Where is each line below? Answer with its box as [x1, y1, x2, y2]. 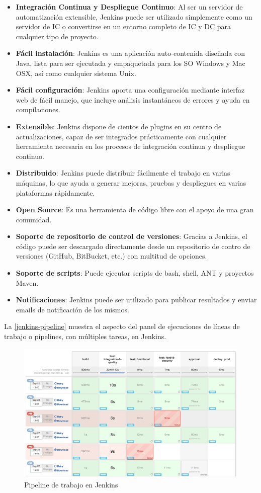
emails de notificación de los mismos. [16, 304, 129, 314]
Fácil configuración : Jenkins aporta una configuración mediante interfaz [16, 85, 245, 95]
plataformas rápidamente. [16, 187, 95, 198]
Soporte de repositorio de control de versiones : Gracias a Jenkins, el [16, 231, 247, 241]
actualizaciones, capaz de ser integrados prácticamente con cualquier [16, 131, 227, 141]
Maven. [16, 277, 39, 288]
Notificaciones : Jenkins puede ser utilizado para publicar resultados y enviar [16, 294, 257, 305]
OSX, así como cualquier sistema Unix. [16, 67, 136, 78]
